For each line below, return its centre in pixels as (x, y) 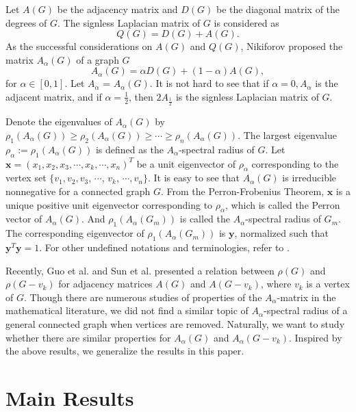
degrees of (26, 22)
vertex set (26, 178)
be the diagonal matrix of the (278, 9)
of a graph (98, 59)
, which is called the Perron (283, 204)
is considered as (246, 22)
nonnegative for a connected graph (78, 191)
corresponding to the (295, 163)
